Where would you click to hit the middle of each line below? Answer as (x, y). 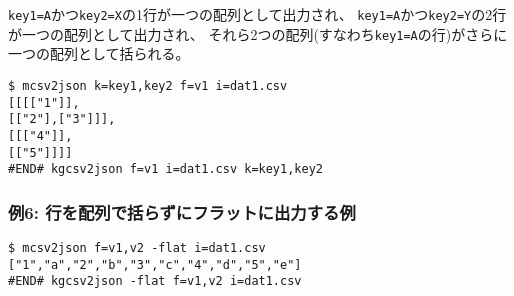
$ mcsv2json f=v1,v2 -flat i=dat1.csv (137, 248)
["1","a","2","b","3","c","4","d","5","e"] (155, 264)
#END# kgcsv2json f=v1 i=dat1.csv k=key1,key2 (165, 169)
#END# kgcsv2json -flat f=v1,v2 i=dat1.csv (155, 281)
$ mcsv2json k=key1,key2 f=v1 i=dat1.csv (148, 85)
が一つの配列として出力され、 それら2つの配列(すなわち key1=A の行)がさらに (258, 33)
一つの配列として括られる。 (99, 53)
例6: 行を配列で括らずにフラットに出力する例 (182, 211)
